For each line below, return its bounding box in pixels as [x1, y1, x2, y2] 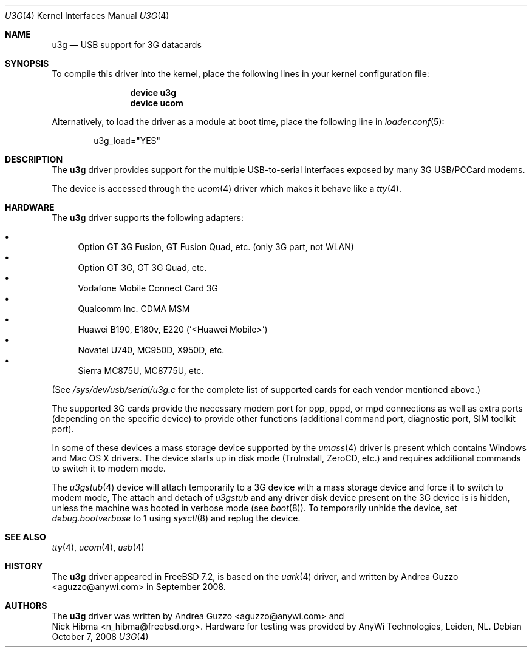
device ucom [130, 98, 183, 108]
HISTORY [5, 561, 43, 571]
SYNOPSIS [5, 58, 49, 69]
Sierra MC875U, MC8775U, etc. [78, 365, 204, 376]
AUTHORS [5, 600, 47, 611]
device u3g [130, 87, 176, 98]
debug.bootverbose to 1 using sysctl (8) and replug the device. [52, 513, 301, 523]
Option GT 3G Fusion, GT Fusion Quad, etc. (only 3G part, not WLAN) [78, 242, 354, 252]
